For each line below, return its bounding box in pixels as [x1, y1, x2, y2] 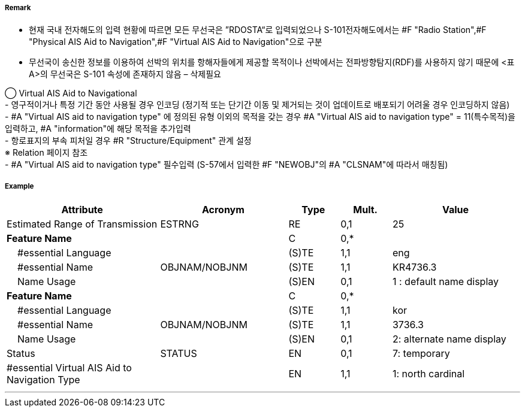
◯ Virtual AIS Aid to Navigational [5, 88, 137, 99]
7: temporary [392, 347, 450, 360]
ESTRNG [160, 218, 199, 231]
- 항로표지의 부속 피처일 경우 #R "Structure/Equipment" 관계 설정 [5, 135, 252, 146]
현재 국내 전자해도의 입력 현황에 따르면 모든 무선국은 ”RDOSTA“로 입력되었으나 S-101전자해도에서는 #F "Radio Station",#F [29, 25, 487, 35]
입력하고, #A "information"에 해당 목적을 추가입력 [5, 123, 191, 134]
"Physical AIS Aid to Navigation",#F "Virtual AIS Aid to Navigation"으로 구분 [29, 37, 322, 47]
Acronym [201, 204, 245, 216]
